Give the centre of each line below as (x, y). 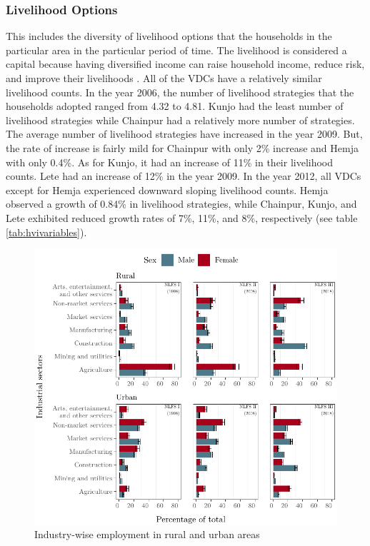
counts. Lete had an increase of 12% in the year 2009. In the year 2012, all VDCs (184, 176)
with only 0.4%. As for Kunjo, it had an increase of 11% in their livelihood (170, 162)
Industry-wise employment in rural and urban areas (147, 534)
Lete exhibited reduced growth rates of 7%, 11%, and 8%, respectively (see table (182, 217)
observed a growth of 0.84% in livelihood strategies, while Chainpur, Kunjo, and (181, 204)
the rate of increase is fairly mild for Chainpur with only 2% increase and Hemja (182, 147)
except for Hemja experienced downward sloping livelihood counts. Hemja (167, 189)
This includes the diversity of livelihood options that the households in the (169, 36)
